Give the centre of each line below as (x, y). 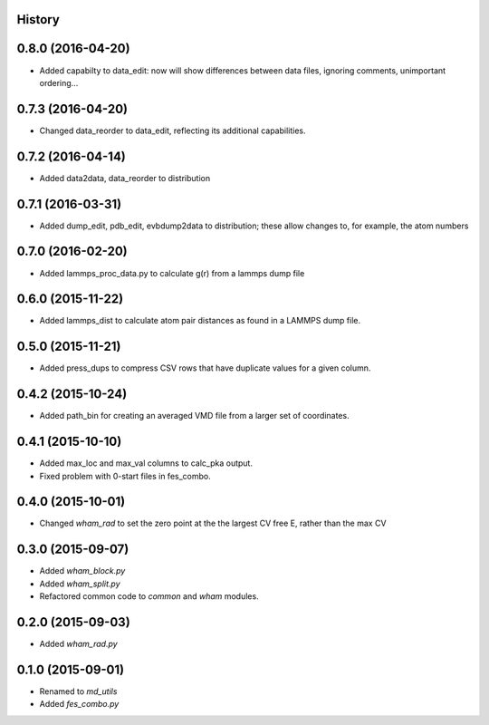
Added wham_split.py (80, 584)
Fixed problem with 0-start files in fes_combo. (125, 476)
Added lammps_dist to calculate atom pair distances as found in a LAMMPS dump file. (200, 321)
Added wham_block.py (82, 571)
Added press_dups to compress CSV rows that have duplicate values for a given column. (205, 368)
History (38, 19)
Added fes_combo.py (79, 704)
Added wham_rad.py (78, 644)
